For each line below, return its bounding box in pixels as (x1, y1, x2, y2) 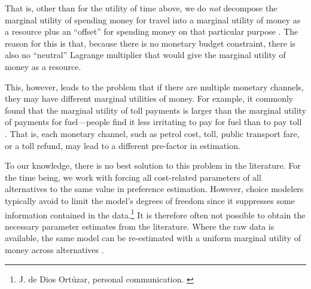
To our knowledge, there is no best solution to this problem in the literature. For (5, 159, 301, 172)
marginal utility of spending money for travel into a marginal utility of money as (5, 13, 301, 26)
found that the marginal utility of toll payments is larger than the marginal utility (5, 104, 306, 116)
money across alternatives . (5, 243, 104, 255)
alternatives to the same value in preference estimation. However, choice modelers (5, 182, 304, 195)
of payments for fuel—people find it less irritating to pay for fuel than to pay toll (5, 115, 302, 128)
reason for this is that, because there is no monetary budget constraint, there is (5, 36, 296, 49)
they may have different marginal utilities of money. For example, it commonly (5, 92, 294, 105)
